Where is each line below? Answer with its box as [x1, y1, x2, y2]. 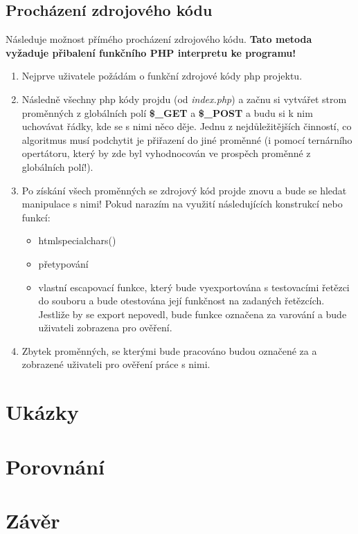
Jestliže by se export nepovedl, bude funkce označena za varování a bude [38, 306, 347, 321]
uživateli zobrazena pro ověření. [38, 320, 172, 335]
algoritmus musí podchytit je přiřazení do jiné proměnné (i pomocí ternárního [21, 132, 352, 147]
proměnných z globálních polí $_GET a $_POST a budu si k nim [21, 105, 313, 120]
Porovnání [6, 452, 105, 480]
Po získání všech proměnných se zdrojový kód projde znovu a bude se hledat [21, 183, 347, 197]
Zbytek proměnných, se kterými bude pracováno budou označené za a [21, 343, 317, 358]
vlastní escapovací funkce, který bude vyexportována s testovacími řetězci [38, 279, 350, 294]
